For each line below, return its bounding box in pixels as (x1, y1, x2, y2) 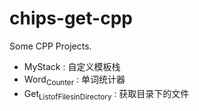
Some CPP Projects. (9, 40, 92, 52)
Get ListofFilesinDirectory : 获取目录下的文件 (23, 87, 190, 102)
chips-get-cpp (9, 7, 133, 30)
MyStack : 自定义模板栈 (23, 60, 121, 72)
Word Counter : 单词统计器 (23, 73, 126, 87)
